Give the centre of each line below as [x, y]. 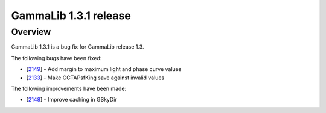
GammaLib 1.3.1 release [71, 16]
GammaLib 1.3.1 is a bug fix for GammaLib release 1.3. [78, 47]
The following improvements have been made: [69, 88]
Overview [31, 32]
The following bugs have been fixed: [56, 58]
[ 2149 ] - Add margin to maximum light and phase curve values [104, 69]
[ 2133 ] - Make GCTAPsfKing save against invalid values [95, 78]
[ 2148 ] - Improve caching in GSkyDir [72, 100]
